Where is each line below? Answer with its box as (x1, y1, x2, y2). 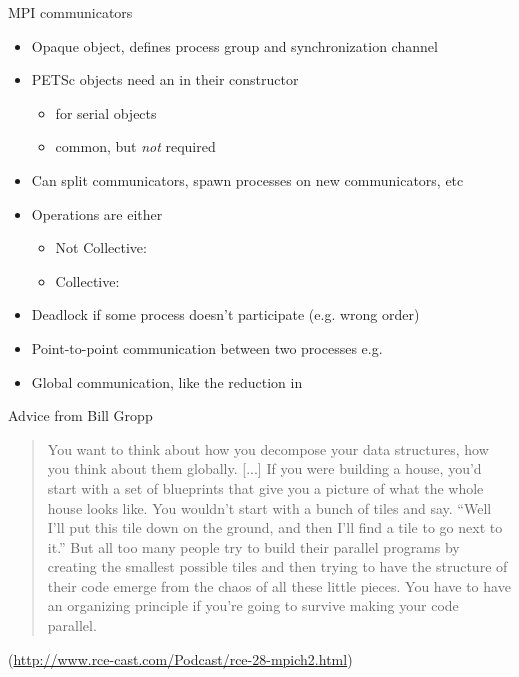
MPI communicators (8, 2, 133, 22)
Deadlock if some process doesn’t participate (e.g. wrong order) (31, 304, 420, 325)
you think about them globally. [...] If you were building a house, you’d (47, 458, 482, 479)
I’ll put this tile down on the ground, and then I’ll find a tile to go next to (47, 517, 503, 538)
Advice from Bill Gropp (8, 405, 153, 426)
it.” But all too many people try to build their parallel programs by (47, 536, 460, 557)
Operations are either (31, 203, 163, 224)
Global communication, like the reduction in (31, 371, 303, 392)
